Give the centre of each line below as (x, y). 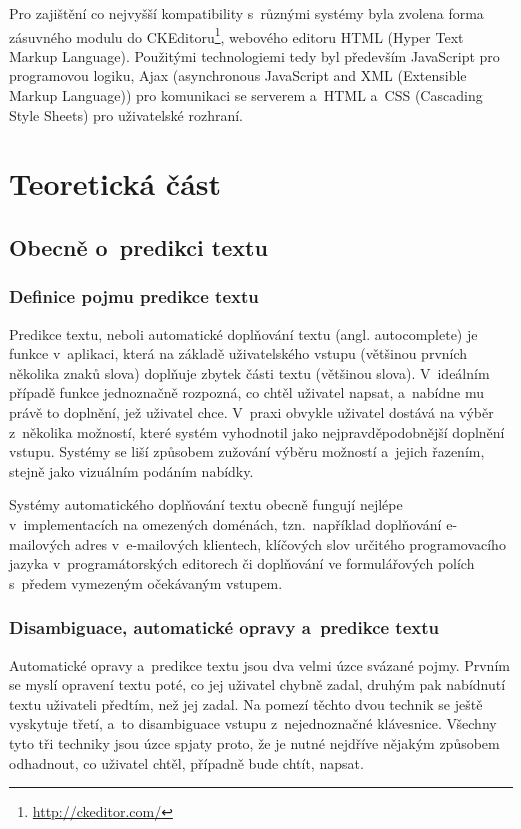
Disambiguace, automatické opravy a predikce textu (224, 627)
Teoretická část (115, 183)
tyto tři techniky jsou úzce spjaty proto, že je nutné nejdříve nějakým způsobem (254, 742)
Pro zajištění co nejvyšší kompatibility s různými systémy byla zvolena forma (246, 13)
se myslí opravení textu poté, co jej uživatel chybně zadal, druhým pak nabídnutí (257, 684)
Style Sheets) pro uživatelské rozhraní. (126, 114)
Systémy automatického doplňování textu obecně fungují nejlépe (206, 504)
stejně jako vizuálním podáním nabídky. (131, 470)
